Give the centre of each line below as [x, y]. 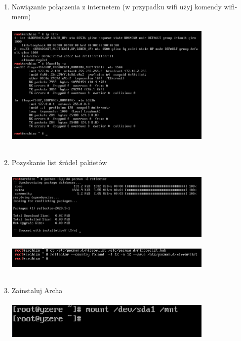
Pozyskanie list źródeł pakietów [59, 162]
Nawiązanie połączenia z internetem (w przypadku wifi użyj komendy [117, 6]
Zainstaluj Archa [37, 290]
